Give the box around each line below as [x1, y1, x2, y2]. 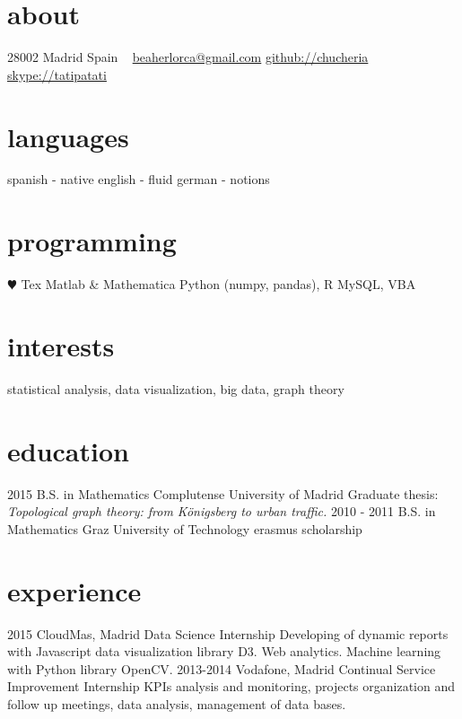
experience [7, 572, 142, 609]
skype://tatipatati [7, 65, 107, 83]
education [7, 432, 129, 469]
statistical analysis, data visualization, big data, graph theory [7, 379, 344, 398]
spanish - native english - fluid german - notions [7, 170, 270, 189]
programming [7, 223, 177, 259]
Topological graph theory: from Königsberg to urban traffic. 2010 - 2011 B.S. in [7, 502, 436, 521]
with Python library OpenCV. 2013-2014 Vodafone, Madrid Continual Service [7, 659, 436, 678]
